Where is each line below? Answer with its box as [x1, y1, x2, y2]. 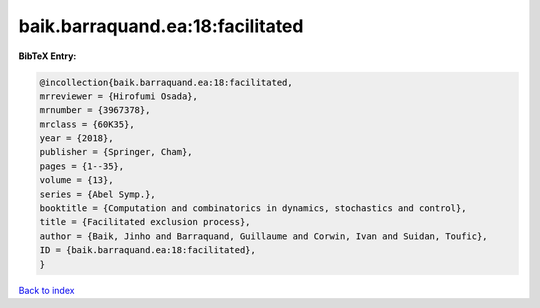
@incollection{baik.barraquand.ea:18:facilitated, [39, 76, 294, 88]
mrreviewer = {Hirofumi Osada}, [39, 90, 199, 102]
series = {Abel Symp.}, [39, 188, 157, 200]
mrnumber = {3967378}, [39, 105, 151, 116]
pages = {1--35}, [39, 160, 125, 172]
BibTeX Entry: [18, 50, 77, 62]
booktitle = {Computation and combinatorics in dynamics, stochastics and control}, [39, 203, 467, 214]
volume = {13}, [39, 175, 114, 186]
